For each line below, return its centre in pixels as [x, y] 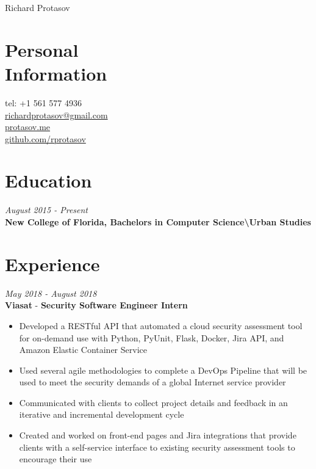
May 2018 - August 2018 [51, 293]
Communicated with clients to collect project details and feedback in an [153, 402]
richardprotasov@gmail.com [56, 115]
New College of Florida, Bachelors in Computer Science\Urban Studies [158, 222]
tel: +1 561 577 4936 [43, 102]
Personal [42, 49]
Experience [52, 264]
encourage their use [56, 459]
